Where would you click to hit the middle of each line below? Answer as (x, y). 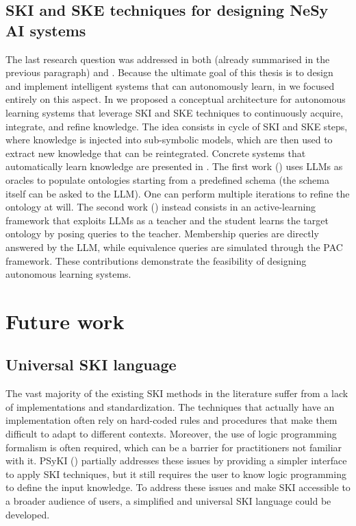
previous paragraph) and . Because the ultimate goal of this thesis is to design (169, 72)
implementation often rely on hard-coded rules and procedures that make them (171, 420)
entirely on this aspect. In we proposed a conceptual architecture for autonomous (176, 99)
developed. (28, 514)
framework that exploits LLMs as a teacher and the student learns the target (167, 220)
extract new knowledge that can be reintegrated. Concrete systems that (156, 153)
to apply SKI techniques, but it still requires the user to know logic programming (176, 474)
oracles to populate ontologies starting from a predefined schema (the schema (168, 179)
